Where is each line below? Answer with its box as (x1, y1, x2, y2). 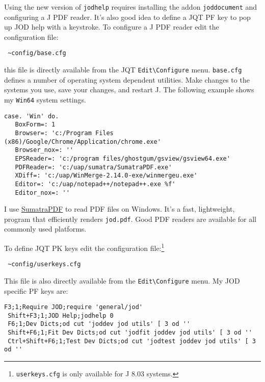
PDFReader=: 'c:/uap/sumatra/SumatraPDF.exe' (15, 163, 172, 171)
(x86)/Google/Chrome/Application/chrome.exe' (4, 138, 161, 145)
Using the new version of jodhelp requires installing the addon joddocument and (4, 2, 257, 12)
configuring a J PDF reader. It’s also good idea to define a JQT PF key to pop (4, 11, 251, 22)
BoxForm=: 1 (15, 121, 56, 129)
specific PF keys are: (4, 285, 68, 296)
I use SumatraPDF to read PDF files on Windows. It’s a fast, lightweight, (4, 203, 235, 214)
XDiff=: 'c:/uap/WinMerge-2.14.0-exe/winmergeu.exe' (15, 172, 198, 180)
